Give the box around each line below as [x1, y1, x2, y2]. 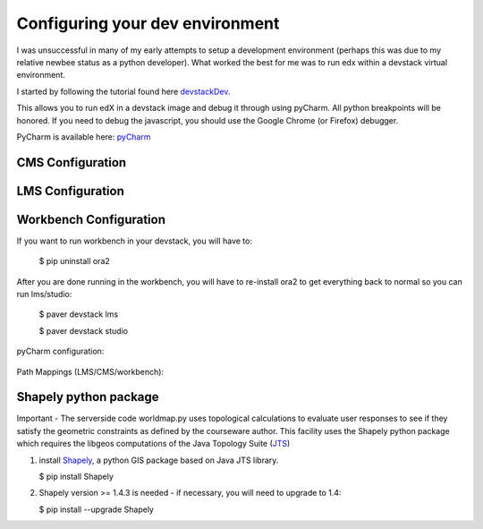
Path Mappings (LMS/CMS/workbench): [16, 366, 165, 377]
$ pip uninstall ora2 [38, 256, 111, 267]
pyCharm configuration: [16, 346, 105, 357]
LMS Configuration [16, 183, 125, 199]
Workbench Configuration [16, 211, 165, 227]
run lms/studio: [16, 289, 72, 299]
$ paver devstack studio [38, 325, 129, 336]
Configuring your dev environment [16, 13, 280, 33]
